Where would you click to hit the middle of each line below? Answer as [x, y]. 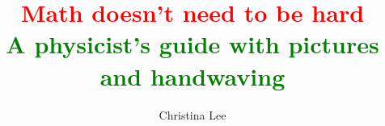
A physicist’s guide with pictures [192, 44]
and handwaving [192, 76]
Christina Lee [192, 114]
